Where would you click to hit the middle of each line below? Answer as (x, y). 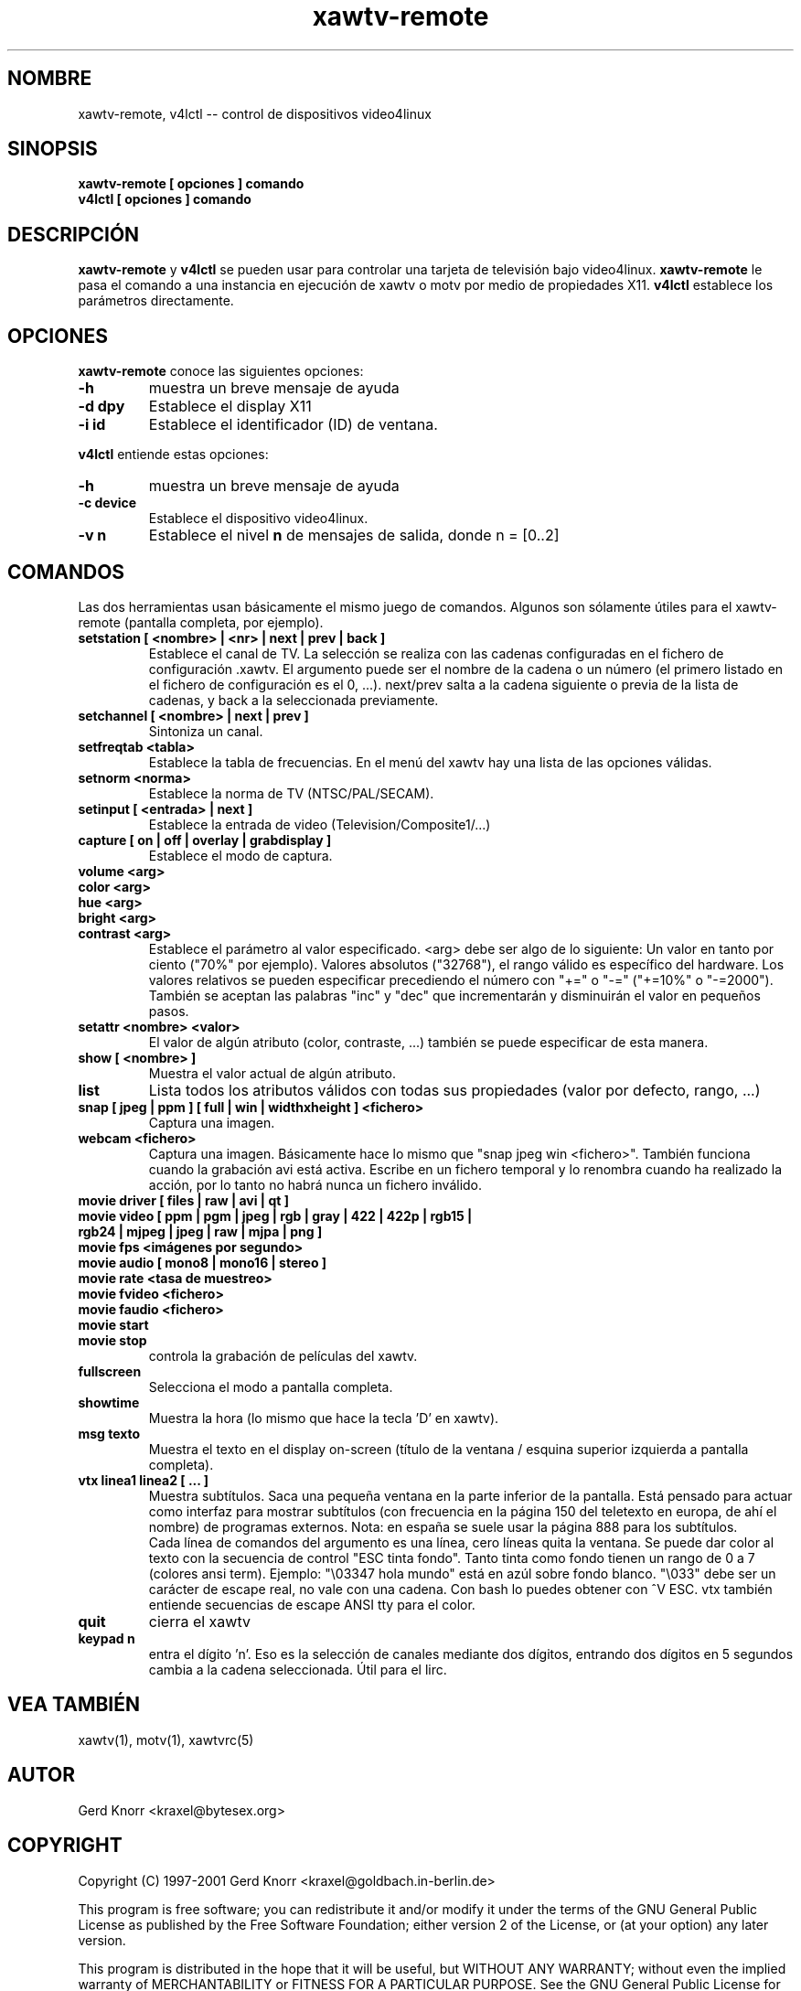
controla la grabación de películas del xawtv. (283, 1355)
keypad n (107, 1638)
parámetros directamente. (156, 301)
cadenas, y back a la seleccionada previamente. (294, 700)
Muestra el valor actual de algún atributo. (272, 1073)
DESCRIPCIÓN (74, 234)
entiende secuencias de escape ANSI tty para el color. (312, 1604)
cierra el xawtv (199, 1621)
